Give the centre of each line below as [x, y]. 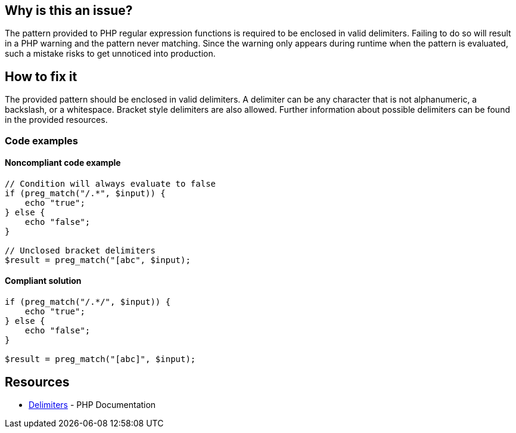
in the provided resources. [56, 120]
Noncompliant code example [63, 163]
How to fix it [41, 76]
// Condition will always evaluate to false [111, 183]
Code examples [42, 140]
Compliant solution [43, 281]
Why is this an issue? [69, 10]
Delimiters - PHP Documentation [92, 404]
